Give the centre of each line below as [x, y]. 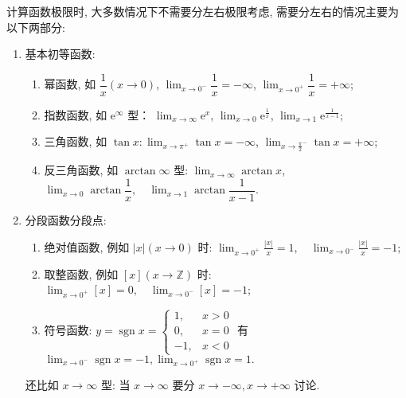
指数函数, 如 [76, 114]
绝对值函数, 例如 [87, 246]
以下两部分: [36, 27]
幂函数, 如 [70, 84]
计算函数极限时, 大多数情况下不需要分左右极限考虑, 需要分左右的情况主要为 [203, 11]
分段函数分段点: [66, 219]
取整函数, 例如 [81, 273]
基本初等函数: [60, 54]
